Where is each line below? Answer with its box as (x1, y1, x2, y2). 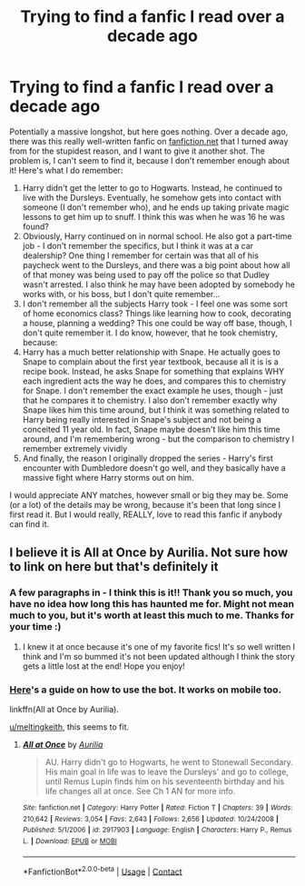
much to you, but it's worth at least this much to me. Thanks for (9, 609, 295, 622)
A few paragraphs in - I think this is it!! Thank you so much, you (9, 586, 293, 599)
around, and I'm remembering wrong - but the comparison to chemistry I (22, 433, 295, 444)
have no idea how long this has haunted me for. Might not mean (9, 598, 295, 611)
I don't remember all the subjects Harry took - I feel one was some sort (22, 298, 289, 309)
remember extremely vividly (22, 443, 128, 453)
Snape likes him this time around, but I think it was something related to (22, 404, 290, 415)
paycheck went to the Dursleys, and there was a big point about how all (22, 259, 290, 270)
